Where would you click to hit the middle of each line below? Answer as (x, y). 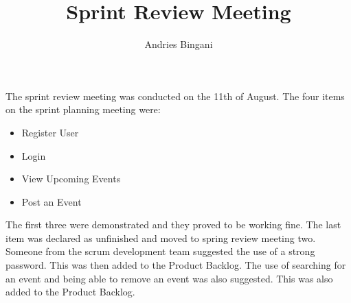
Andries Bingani (179, 44)
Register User (50, 132)
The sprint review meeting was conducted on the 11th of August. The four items (175, 96)
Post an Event (52, 201)
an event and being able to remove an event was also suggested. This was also (169, 278)
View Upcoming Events (71, 179)
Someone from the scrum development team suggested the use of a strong (160, 251)
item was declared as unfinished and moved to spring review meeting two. (161, 238)
